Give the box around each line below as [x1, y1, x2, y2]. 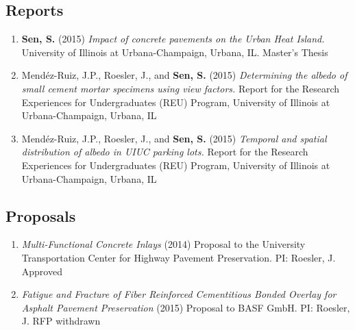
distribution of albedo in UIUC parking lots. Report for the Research [21, 144, 308, 159]
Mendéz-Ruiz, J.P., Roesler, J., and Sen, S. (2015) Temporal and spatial [21, 131, 327, 145]
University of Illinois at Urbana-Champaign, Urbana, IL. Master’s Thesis [21, 45, 328, 59]
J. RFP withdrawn [21, 314, 101, 328]
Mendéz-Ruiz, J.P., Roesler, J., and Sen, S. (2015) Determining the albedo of [21, 68, 347, 82]
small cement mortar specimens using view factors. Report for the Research [21, 81, 340, 95]
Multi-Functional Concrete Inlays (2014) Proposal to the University [21, 237, 306, 251]
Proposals [5, 205, 76, 226]
